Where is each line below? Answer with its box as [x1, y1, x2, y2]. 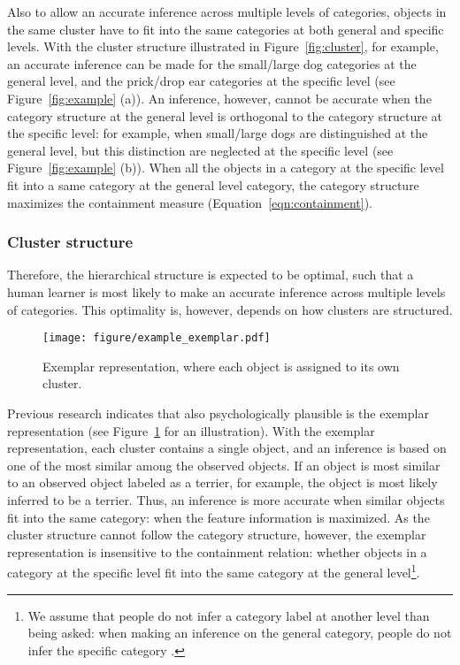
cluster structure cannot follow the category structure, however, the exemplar [7, 525, 426, 544]
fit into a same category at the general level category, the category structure [7, 175, 419, 194]
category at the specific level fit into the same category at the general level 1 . [7, 561, 420, 581]
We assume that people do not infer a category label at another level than [27, 606, 430, 624]
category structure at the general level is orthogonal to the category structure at [7, 106, 443, 125]
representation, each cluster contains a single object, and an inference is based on [7, 439, 447, 457]
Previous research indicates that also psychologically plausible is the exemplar [7, 403, 429, 422]
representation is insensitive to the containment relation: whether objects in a [7, 542, 427, 561]
